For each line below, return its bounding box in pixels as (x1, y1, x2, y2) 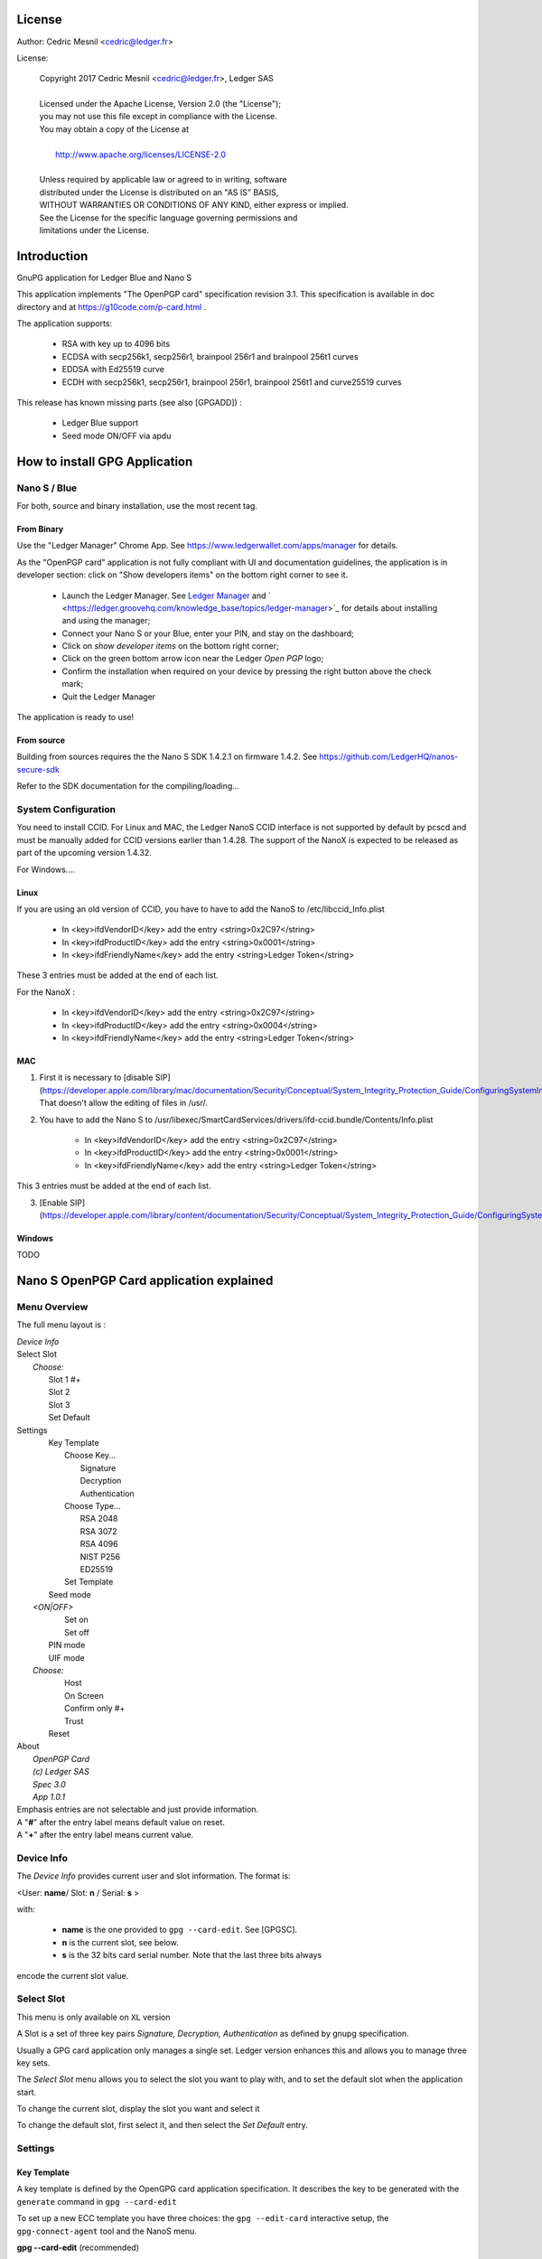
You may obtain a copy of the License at (39, 123, 190, 135)
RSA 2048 (79, 1514, 118, 1524)
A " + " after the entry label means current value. (16, 1830, 194, 1841)
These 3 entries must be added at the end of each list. (16, 970, 219, 980)
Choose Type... (64, 1500, 121, 1511)
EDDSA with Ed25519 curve (61, 364, 164, 375)
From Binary (16, 523, 64, 534)
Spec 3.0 (33, 1778, 67, 1789)
